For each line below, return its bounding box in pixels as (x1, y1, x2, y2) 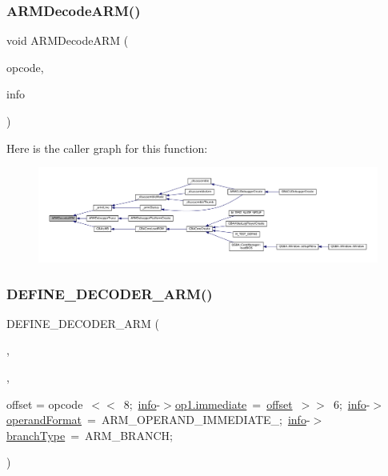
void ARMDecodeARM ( (6, 32, 129, 49)
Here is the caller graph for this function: (6, 139, 208, 156)
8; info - (123, 395, 161, 412)
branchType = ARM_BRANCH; (6, 426, 173, 443)
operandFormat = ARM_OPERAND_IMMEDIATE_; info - (6, 411, 310, 428)
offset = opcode (6, 395, 83, 412)
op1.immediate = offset (174, 395, 293, 412)
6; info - (333, 395, 370, 412)
